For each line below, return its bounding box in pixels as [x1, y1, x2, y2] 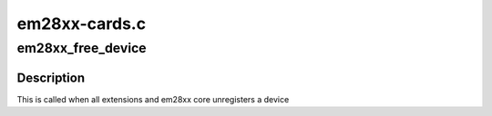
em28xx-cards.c [16, 14, 146, 34]
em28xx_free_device [16, 40, 147, 56]
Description [16, 70, 86, 85]
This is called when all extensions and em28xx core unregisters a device [16, 93, 290, 104]
